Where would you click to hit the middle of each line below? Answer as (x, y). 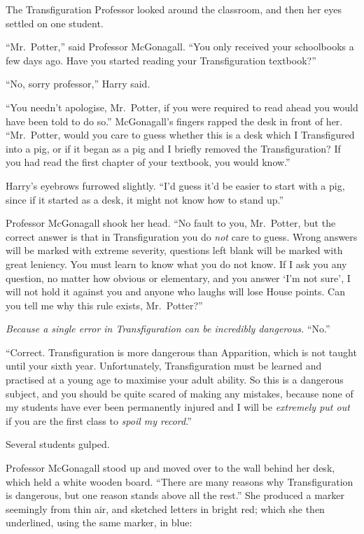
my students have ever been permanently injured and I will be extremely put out (178, 407)
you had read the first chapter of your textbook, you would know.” (148, 162)
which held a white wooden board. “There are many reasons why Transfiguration (180, 481)
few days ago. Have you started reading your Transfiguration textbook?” (161, 60)
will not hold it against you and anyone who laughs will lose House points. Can (175, 291)
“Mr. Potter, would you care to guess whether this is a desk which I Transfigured (180, 135)
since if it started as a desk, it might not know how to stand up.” (145, 199)
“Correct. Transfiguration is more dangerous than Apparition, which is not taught (181, 352)
